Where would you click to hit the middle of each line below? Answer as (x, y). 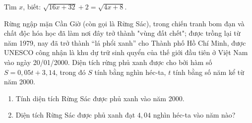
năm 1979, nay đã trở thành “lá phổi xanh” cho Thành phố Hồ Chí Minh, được (125, 42)
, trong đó (70, 72)
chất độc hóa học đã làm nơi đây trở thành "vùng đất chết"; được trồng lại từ (122, 33)
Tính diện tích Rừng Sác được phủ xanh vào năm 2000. (100, 98)
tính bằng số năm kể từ (209, 72)
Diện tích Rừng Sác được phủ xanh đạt (75, 115)
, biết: (32, 6)
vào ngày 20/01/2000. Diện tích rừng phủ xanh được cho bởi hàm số (108, 62)
